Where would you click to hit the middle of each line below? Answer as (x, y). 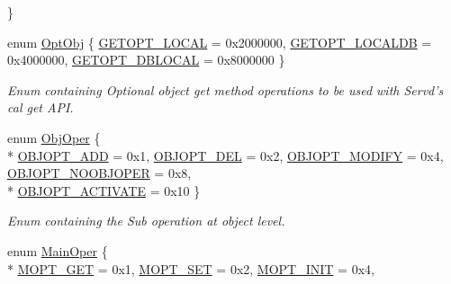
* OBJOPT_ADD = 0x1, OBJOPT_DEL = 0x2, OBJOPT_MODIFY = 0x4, (225, 155)
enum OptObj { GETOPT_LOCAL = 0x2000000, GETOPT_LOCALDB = (220, 42)
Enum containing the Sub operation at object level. (146, 221)
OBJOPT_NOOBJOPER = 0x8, (99, 173)
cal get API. (41, 107)
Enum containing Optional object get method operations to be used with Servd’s (225, 89)
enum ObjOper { (54, 137)
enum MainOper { (58, 250)
